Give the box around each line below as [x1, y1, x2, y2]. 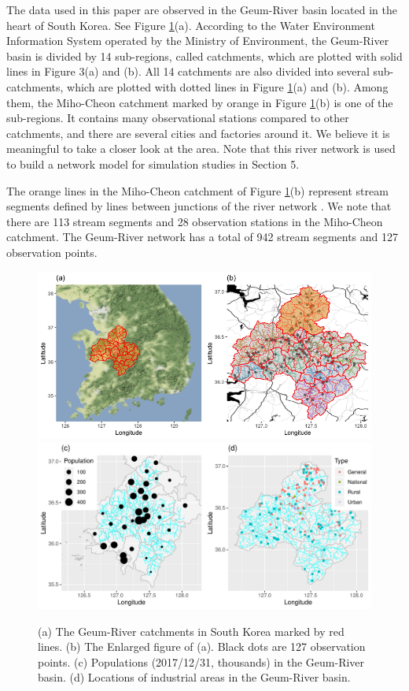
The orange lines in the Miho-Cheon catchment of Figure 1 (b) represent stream [6, 182, 389, 199]
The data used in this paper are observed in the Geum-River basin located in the [6, 2, 397, 17]
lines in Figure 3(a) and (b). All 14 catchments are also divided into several [6, 63, 370, 80]
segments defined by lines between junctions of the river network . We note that [6, 198, 392, 214]
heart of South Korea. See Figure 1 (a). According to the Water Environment [6, 17, 375, 33]
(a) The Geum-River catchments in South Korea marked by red [38, 622, 345, 639]
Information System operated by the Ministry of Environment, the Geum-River [6, 32, 389, 49]
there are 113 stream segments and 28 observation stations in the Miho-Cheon [6, 213, 383, 229]
